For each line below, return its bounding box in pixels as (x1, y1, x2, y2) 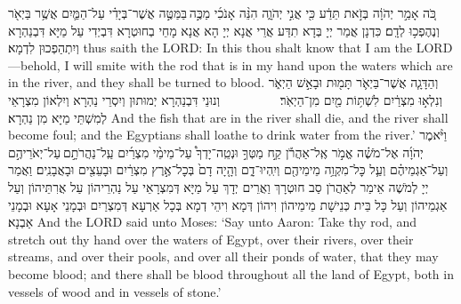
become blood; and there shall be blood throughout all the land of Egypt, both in (8, 264, 454, 283)
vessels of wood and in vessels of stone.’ (8, 282, 222, 300)
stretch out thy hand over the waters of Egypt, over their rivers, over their (8, 229, 414, 248)
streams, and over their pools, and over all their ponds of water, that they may (8, 247, 439, 266)
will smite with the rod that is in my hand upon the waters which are (73, 55, 453, 74)
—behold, (8, 55, 61, 74)
